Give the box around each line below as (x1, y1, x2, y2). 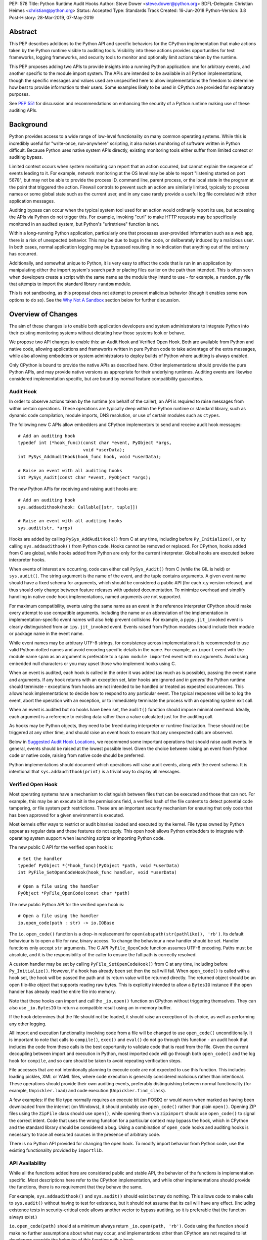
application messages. (9, 198, 55, 204)
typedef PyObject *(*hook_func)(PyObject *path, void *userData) (18, 863, 180, 868)
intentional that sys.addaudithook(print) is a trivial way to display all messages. (9, 769, 181, 775)
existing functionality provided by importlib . (9, 1147, 103, 1153)
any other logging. (9, 1021, 46, 1027)
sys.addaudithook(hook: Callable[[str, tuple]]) (18, 504, 138, 510)
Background (9, 121, 48, 129)
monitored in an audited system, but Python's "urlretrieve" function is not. (9, 221, 160, 227)
